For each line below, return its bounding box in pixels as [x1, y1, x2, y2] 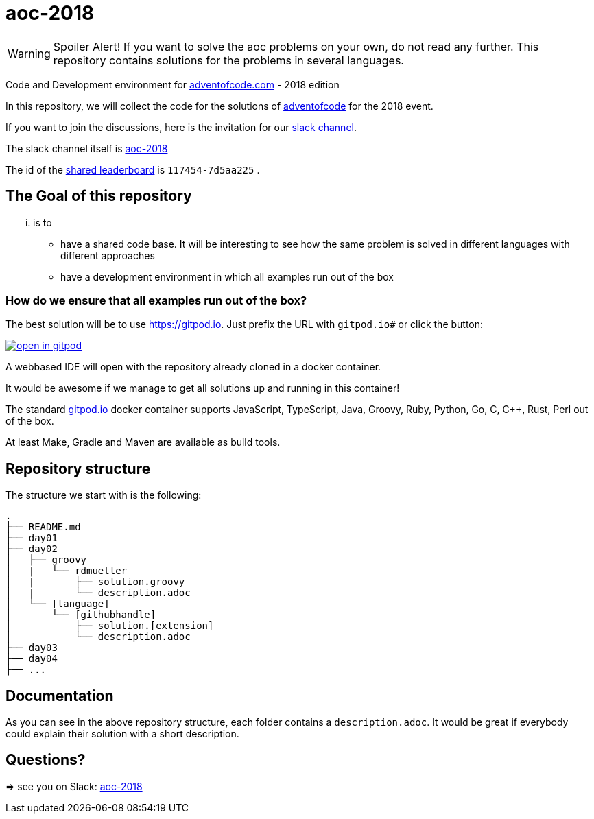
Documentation [5, 687, 114, 704]
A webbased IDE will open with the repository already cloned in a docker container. [5, 361, 381, 373]
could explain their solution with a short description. [5, 728, 239, 740]
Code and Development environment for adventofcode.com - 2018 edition [5, 78, 340, 91]
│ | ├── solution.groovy [5, 576, 185, 588]
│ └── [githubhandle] [5, 609, 156, 621]
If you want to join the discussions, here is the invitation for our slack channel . [5, 121, 357, 133]
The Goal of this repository [5, 187, 192, 205]
